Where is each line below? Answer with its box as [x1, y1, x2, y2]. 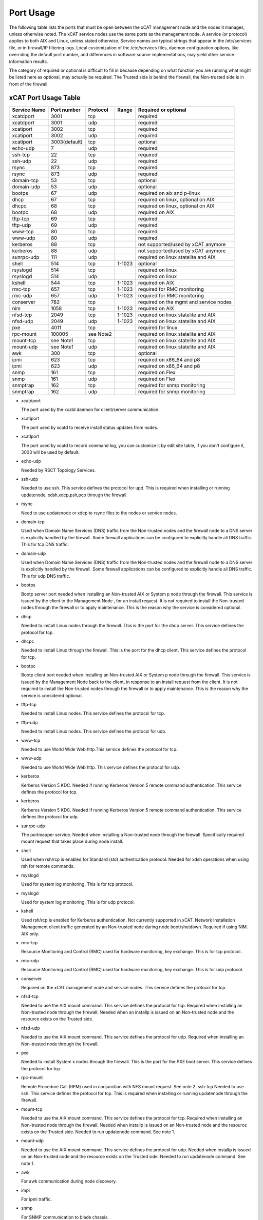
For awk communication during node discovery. [21, 1179, 117, 1184]
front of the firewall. [9, 81, 49, 87]
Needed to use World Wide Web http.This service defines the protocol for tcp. [21, 746, 178, 752]
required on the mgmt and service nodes [138, 298, 232, 305]
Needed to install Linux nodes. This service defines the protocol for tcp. [21, 711, 165, 716]
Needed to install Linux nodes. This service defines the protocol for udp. [21, 729, 167, 734]
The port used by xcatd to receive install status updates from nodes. [21, 425, 158, 430]
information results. [9, 59, 48, 64]
